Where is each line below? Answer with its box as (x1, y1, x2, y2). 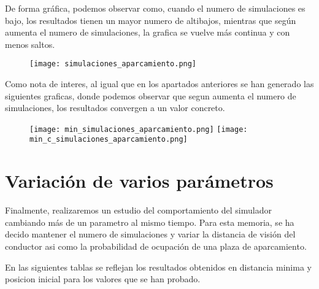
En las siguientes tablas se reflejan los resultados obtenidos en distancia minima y (5, 260, 312, 273)
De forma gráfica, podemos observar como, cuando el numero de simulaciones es (5, 2, 306, 14)
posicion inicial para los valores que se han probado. (5, 272, 201, 285)
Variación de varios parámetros (5, 168, 274, 193)
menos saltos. (5, 37, 55, 50)
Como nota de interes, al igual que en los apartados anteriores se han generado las (5, 77, 314, 90)
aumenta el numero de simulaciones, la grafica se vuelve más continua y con (5, 26, 290, 39)
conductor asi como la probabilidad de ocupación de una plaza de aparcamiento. (5, 240, 307, 253)
